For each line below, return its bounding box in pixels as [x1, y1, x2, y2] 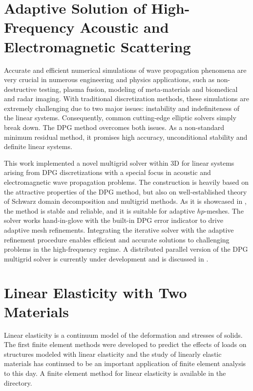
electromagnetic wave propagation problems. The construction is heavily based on [4, 177, 249, 187]
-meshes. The [204, 205, 244, 216]
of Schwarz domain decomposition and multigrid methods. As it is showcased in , [4, 196, 247, 206]
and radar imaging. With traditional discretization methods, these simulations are [4, 93, 249, 104]
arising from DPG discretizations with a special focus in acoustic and [4, 167, 211, 177]
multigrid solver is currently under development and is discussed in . [4, 253, 209, 263]
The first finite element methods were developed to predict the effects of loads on [4, 339, 247, 349]
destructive [4, 84, 37, 94]
